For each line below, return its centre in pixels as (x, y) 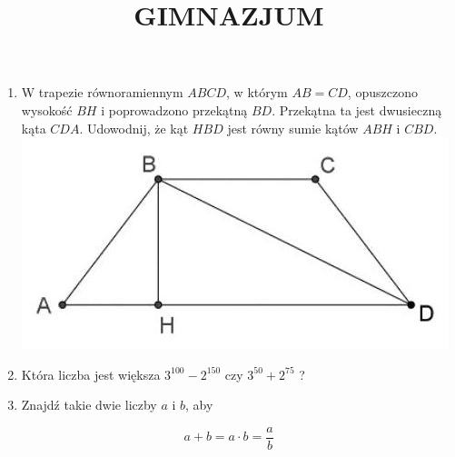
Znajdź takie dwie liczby (89, 405)
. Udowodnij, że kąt (134, 128)
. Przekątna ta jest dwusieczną (357, 109)
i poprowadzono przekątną (174, 109)
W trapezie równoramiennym (102, 92)
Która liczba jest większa (91, 374)
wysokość (47, 109)
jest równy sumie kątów (293, 128)
